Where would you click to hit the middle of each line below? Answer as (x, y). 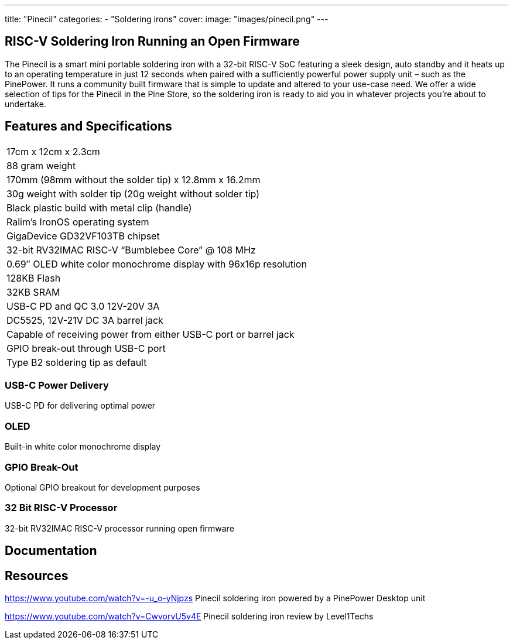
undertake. (25, 104)
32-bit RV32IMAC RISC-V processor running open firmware (119, 528)
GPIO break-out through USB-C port (86, 348)
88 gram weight (41, 165)
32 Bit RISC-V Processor (61, 508)
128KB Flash (34, 278)
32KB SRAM (33, 292)
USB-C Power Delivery (57, 386)
